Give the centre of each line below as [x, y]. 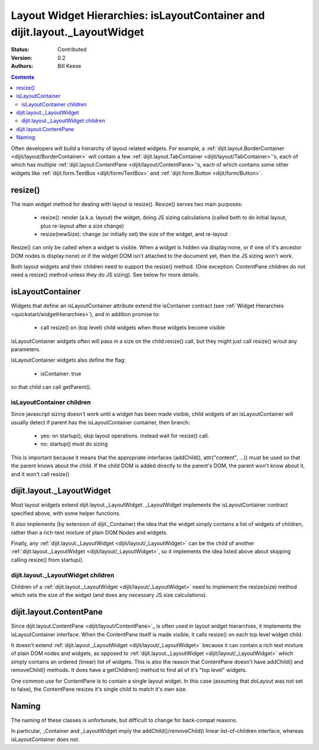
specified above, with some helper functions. [66, 513]
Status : [20, 50]
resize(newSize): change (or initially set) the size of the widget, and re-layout [134, 234]
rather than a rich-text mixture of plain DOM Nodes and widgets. [89, 533]
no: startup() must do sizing [74, 444]
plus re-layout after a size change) [82, 226]
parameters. [26, 349]
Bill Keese [69, 66]
